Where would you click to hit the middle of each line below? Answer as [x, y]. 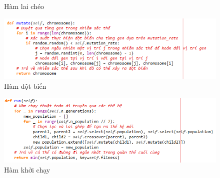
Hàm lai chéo [24, 6]
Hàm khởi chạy [27, 169]
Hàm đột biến [25, 86]
